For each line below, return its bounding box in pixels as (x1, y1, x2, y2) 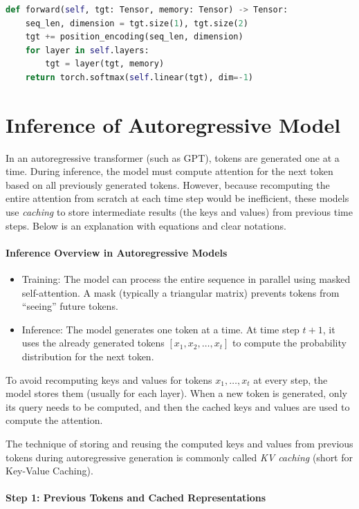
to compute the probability (232, 335, 347, 350)
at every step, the (253, 372, 328, 387)
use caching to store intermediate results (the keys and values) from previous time (6, 205, 353, 219)
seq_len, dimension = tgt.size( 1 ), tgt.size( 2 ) (25, 18, 248, 28)
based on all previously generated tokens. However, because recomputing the (6, 177, 330, 192)
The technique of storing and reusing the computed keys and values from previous (6, 436, 353, 450)
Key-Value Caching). (6, 463, 93, 478)
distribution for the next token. (21, 349, 154, 364)
